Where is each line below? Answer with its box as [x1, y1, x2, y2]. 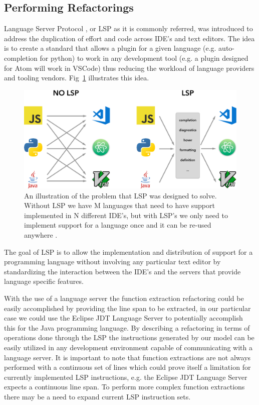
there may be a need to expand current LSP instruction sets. [4, 391, 191, 401]
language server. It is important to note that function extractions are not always [4, 352, 251, 362]
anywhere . [24, 230, 58, 240]
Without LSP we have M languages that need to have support [24, 200, 215, 211]
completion [4, 52, 38, 63]
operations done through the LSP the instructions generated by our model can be [4, 332, 254, 343]
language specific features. [4, 276, 84, 286]
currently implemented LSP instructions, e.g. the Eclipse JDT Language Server [4, 371, 247, 382]
